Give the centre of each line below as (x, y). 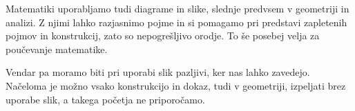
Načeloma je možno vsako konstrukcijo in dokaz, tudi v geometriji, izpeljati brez (176, 85)
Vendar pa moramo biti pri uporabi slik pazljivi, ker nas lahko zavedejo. (158, 72)
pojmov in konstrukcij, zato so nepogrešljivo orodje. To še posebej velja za (163, 36)
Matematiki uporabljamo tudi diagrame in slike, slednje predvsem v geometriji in (177, 8)
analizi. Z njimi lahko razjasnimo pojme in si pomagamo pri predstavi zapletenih (176, 22)
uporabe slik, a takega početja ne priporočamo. (105, 99)
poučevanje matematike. (57, 49)
